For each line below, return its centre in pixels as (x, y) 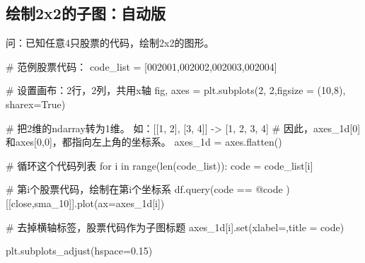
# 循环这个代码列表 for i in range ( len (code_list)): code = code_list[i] (160, 165)
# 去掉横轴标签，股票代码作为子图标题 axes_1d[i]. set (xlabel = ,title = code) (175, 227)
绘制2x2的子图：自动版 (86, 13)
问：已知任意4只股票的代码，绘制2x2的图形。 (110, 43)
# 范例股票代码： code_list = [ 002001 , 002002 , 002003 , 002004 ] (141, 66)
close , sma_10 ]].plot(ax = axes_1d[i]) (88, 203)
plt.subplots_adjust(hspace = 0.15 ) (79, 251)
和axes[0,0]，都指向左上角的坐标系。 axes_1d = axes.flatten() (144, 142)
